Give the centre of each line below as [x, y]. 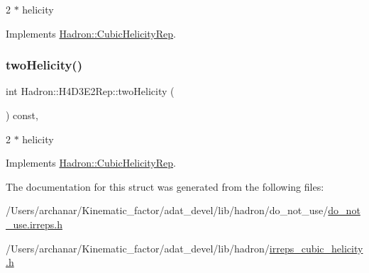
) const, [22, 115]
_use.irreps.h [34, 224]
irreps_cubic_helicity [316, 248]
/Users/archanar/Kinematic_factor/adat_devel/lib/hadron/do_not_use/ [167, 210]
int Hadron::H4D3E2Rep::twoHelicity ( [90, 91]
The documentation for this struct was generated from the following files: [165, 186]
